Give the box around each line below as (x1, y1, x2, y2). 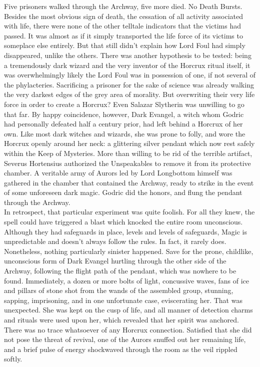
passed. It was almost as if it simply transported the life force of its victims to (4, 30, 243, 40)
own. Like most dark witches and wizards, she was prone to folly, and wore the (4, 128, 245, 138)
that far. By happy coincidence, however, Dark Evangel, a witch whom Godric (4, 108, 244, 119)
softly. (4, 353, 22, 364)
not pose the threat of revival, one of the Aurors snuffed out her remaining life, (4, 334, 246, 344)
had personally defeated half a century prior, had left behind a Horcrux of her (4, 118, 243, 129)
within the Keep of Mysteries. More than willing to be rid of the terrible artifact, (4, 147, 252, 158)
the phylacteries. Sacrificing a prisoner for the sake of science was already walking (4, 79, 254, 89)
